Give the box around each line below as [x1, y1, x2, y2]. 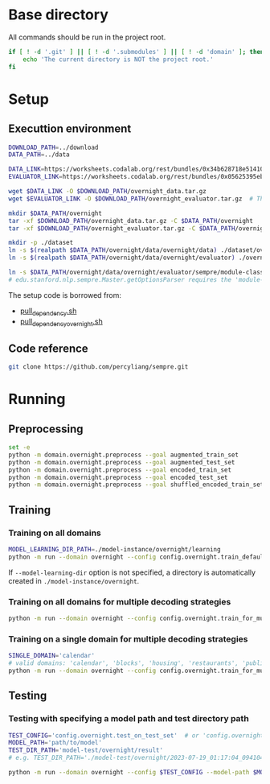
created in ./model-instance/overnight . [8, 576, 140, 585]
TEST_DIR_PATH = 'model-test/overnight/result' [8, 746, 163, 754]
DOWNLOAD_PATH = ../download [8, 143, 99, 151]
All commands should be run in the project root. [8, 32, 166, 42]
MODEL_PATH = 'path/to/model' [8, 739, 103, 747]
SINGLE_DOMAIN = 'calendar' [8, 652, 95, 660]
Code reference [8, 341, 88, 355]
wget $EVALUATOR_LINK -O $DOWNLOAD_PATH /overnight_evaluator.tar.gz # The [8, 195, 268, 203]
